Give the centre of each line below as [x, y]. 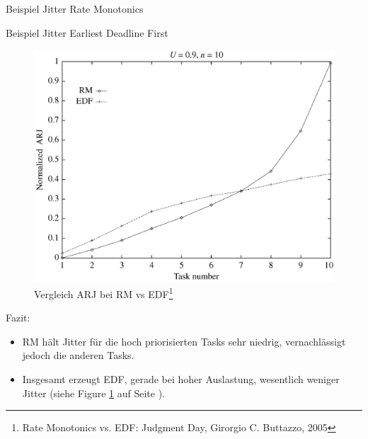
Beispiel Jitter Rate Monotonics [75, 8]
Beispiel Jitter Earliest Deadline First [87, 32]
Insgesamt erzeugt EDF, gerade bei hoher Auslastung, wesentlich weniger [181, 378]
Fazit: [18, 318]
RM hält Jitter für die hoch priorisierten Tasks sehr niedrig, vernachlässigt [184, 341]
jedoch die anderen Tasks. [78, 355]
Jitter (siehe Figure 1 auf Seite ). [94, 393]
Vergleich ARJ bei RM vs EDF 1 [104, 292]
